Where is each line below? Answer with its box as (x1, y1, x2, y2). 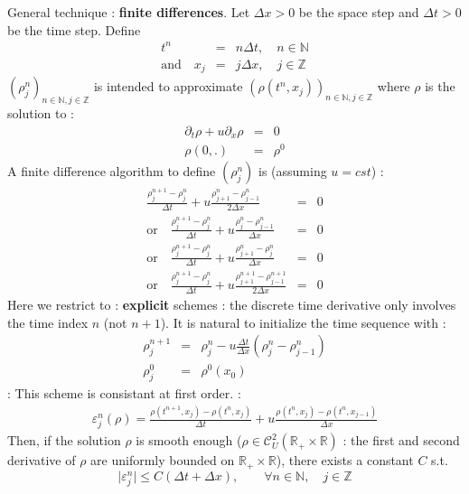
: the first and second (342, 431, 460, 450)
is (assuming (258, 162, 327, 181)
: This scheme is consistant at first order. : (7, 384, 241, 403)
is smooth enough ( (136, 431, 242, 450)
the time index (7, 312, 89, 331)
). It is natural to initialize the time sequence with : (160, 312, 446, 331)
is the (425, 77, 455, 96)
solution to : (7, 104, 74, 122)
